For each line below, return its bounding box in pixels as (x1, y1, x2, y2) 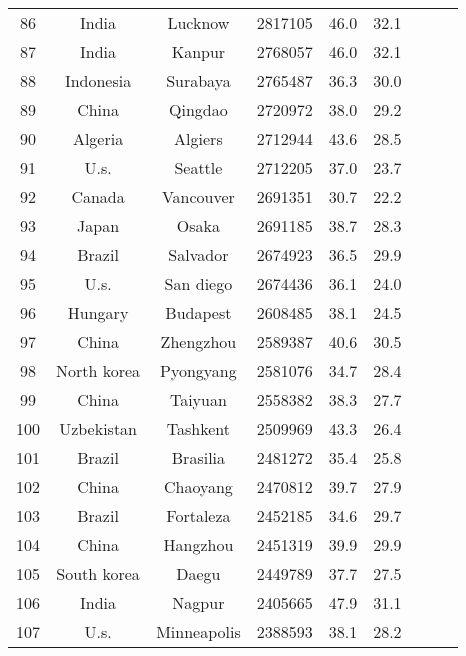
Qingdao (169, 98, 228, 121)
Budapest (165, 301, 232, 324)
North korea (56, 359, 141, 382)
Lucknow (167, 11, 230, 34)
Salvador (168, 243, 229, 266)
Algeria (72, 127, 124, 150)
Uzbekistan (59, 417, 137, 440)
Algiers (174, 127, 223, 150)
